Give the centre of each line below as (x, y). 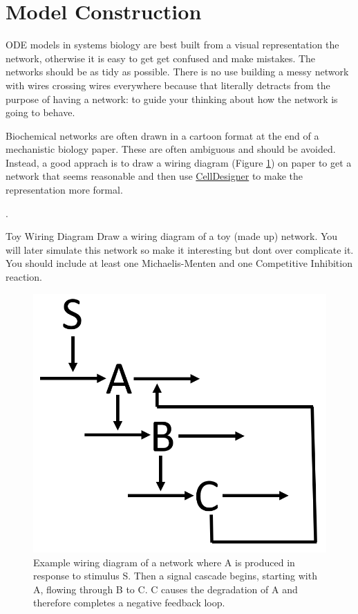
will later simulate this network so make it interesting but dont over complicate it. (180, 249)
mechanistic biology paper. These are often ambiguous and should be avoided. (171, 149)
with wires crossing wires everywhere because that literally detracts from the (168, 85)
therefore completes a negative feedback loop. (129, 603)
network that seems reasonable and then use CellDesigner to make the (154, 176)
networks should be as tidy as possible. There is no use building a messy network (177, 72)
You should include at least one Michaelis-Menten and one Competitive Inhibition (179, 263)
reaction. (24, 277)
